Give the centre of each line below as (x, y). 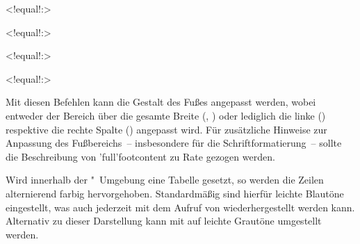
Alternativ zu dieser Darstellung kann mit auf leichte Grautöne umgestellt (164, 221)
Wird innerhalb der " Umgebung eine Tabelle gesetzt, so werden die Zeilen (165, 180)
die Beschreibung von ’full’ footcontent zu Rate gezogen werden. (140, 156)
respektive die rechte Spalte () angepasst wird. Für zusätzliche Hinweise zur (166, 129)
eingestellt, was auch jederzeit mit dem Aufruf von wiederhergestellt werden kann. (180, 207)
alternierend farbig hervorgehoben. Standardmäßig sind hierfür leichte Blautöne (175, 193)
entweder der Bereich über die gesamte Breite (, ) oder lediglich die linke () (166, 115)
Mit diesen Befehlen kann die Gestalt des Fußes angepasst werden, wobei (161, 102)
